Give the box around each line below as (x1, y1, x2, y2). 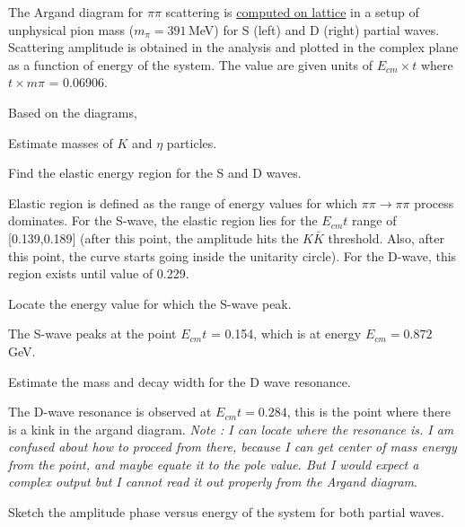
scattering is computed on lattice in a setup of (165, 3, 419, 21)
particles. (166, 133, 217, 152)
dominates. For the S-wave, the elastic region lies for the (8, 211, 318, 230)
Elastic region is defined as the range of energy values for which (8, 193, 358, 212)
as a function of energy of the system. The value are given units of (8, 55, 373, 74)
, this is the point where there (286, 402, 451, 421)
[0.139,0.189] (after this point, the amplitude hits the (8, 228, 299, 247)
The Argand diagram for (8, 3, 144, 21)
